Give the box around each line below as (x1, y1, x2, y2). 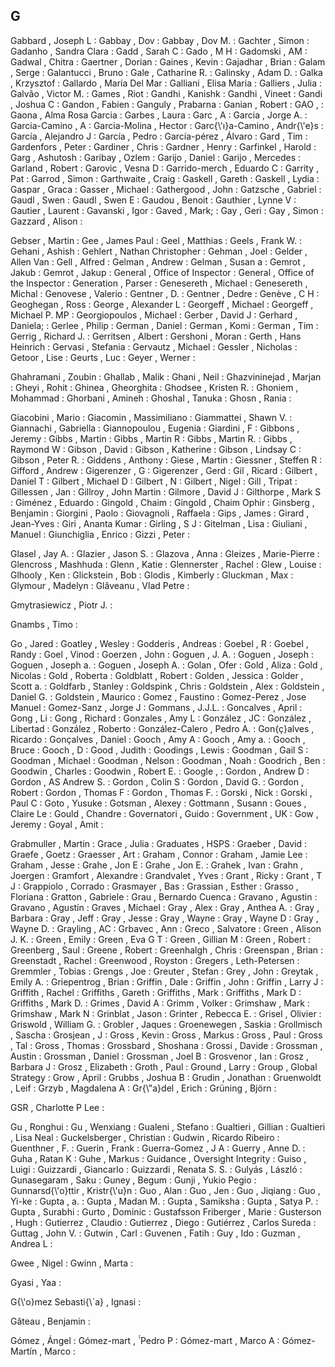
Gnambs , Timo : (10, 618, 78, 630)
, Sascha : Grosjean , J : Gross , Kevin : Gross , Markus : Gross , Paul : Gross (10, 1029, 323, 1041)
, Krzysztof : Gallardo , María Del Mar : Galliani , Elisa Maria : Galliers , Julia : (10, 77, 323, 89)
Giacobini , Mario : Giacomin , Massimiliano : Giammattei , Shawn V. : (10, 411, 293, 423)
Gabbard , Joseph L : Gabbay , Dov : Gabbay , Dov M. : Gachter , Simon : (10, 34, 310, 46)
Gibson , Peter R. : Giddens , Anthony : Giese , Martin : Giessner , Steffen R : (10, 454, 323, 466)
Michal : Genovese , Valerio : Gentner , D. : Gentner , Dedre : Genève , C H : (10, 287, 320, 299)
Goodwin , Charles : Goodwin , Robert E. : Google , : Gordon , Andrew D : (10, 765, 310, 777)
